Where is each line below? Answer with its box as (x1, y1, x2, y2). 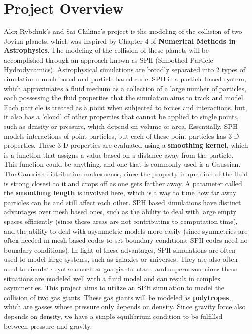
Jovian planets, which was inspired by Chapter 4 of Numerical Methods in (4, 35, 235, 46)
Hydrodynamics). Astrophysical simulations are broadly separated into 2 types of (4, 64, 245, 74)
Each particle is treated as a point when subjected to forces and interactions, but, (4, 102, 247, 112)
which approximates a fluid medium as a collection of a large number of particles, (4, 83, 246, 93)
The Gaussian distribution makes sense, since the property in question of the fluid (4, 169, 248, 179)
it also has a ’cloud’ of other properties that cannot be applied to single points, (4, 111, 239, 122)
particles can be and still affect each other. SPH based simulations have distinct (4, 197, 241, 207)
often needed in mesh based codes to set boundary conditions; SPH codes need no (4, 235, 248, 245)
